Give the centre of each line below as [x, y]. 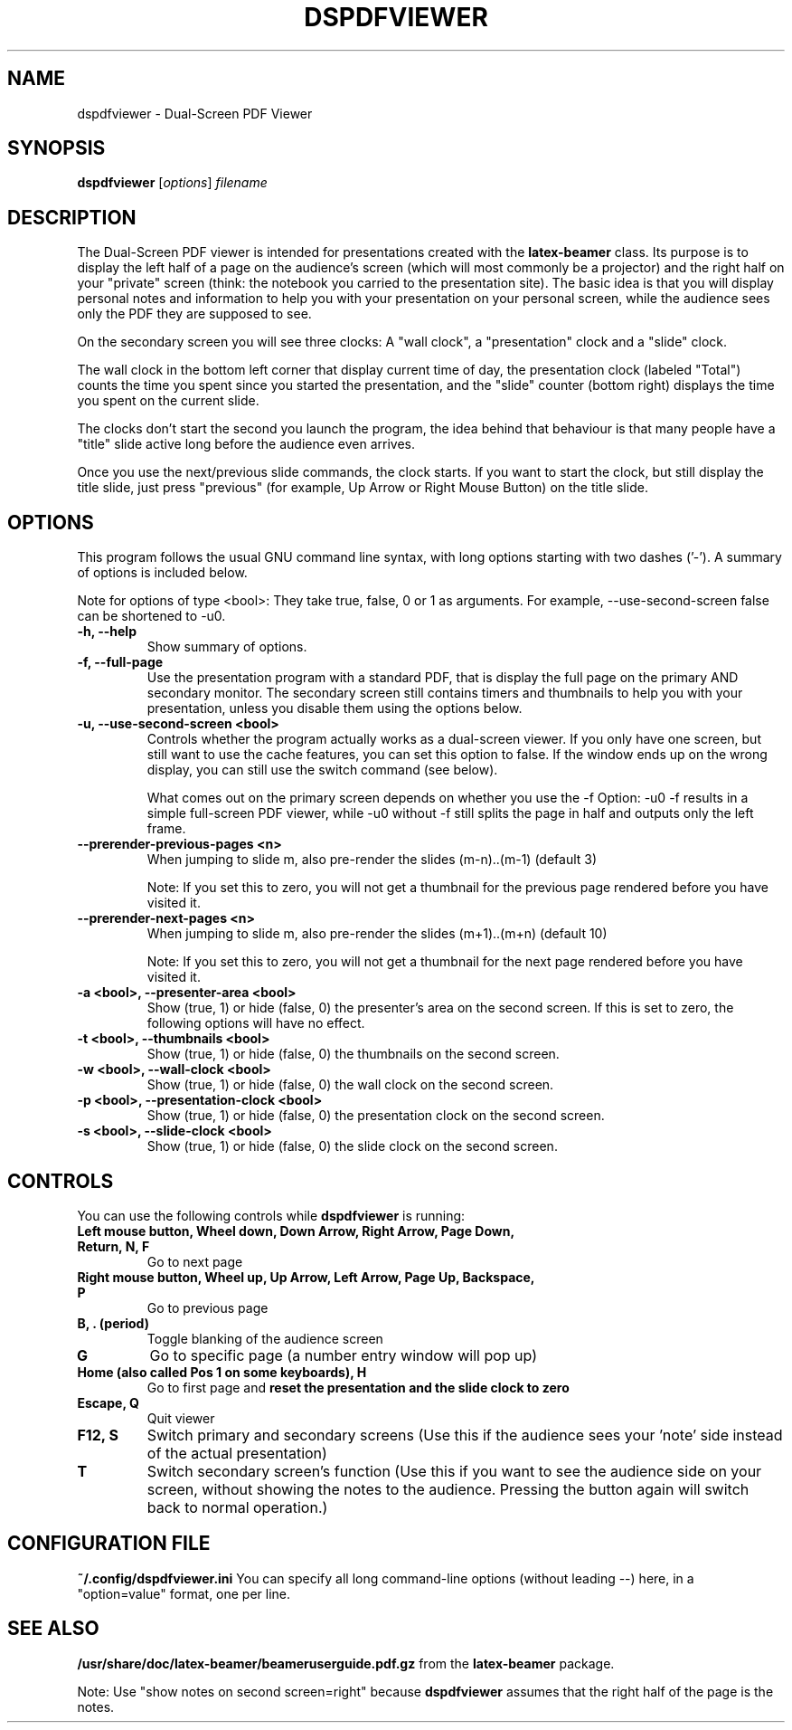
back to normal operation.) [237, 1507]
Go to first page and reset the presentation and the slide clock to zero [358, 1387]
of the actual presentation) [237, 1453]
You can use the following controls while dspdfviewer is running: [271, 1215]
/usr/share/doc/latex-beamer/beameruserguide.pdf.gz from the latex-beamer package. [346, 1663]
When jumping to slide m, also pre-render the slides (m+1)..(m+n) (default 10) [377, 934]
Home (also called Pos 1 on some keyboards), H [222, 1372]
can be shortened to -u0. [151, 616]
